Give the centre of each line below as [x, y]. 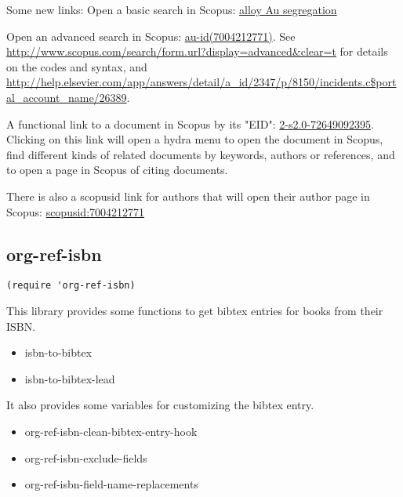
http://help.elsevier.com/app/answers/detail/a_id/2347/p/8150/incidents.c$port [201, 82]
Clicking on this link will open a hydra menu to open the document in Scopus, [195, 139]
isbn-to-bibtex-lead [70, 378]
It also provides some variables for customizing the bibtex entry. [160, 405]
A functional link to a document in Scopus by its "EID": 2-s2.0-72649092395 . [190, 123]
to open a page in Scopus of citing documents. [117, 170]
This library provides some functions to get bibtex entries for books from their [195, 310]
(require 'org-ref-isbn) [71, 286]
